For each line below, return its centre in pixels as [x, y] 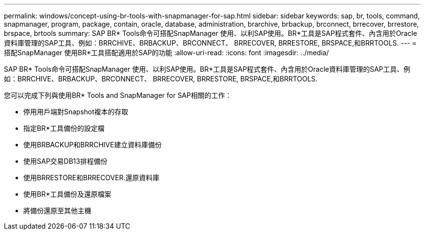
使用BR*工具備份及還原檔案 [67, 194]
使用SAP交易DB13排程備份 [65, 161]
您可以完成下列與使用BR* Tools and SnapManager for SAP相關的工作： [118, 95]
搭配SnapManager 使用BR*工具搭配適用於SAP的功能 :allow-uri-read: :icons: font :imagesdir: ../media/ [166, 53]
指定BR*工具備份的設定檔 [64, 128]
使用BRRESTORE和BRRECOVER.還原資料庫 [91, 178]
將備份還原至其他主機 [57, 211]
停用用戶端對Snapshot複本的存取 [76, 112]
